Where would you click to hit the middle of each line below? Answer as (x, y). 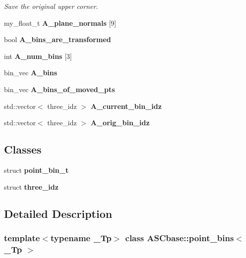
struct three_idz (31, 186)
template (22, 237)
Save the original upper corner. (51, 6)
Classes (23, 149)
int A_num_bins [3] (38, 56)
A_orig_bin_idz (120, 123)
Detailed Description (58, 213)
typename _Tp (81, 237)
